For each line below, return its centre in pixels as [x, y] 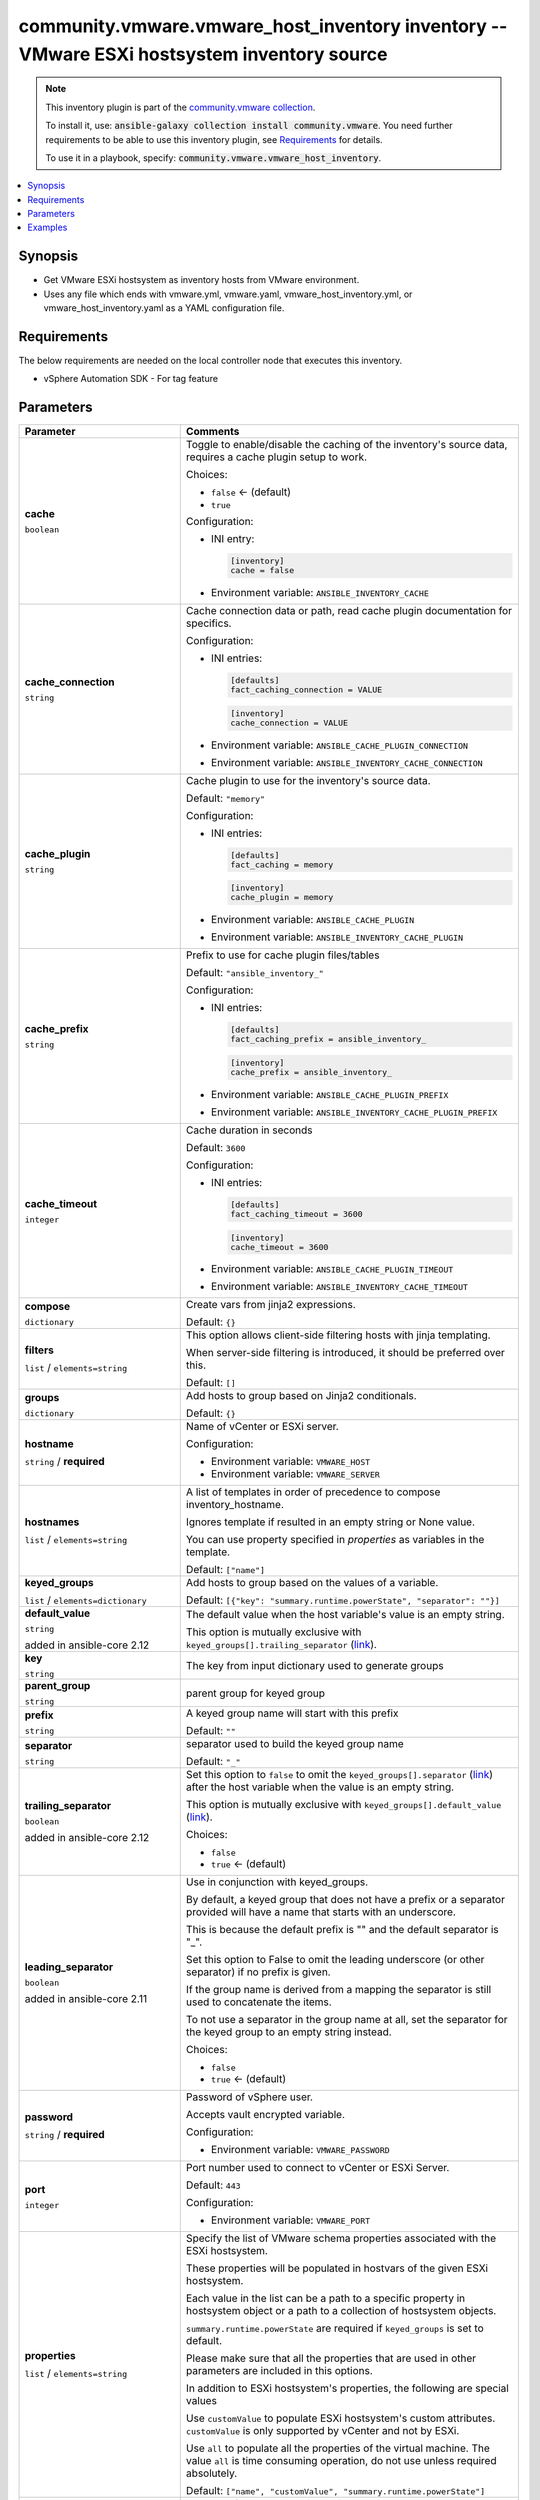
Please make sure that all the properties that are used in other [331, 2358]
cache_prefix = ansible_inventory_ [311, 1071]
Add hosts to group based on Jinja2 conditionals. [301, 1396]
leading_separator [69, 1967]
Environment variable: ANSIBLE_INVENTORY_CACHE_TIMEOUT [339, 1287]
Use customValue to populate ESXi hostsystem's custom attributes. [340, 2418]
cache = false [262, 570]
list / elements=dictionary [85, 1600]
